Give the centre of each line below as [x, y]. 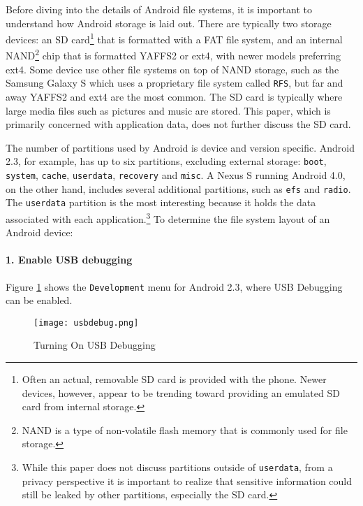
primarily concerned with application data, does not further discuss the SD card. [178, 124]
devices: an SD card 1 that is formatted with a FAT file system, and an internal [174, 38]
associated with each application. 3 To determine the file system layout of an [168, 217]
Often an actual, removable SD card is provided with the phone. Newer [174, 379]
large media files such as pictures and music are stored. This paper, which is [168, 110]
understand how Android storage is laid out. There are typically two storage [169, 23]
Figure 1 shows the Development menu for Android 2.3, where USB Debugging [174, 286]
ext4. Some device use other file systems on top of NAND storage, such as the [172, 69]
